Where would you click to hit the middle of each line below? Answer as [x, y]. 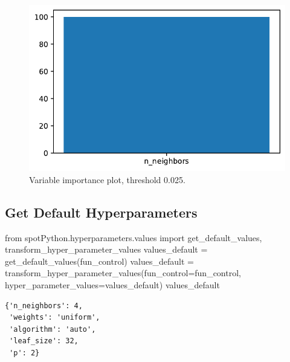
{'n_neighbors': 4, [44, 305]
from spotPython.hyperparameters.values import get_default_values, [134, 237]
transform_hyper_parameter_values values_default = [106, 249]
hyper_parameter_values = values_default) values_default [112, 285]
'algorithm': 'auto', [53, 329]
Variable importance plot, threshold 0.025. [107, 179]
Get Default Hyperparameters [101, 212]
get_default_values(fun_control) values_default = [99, 261]
